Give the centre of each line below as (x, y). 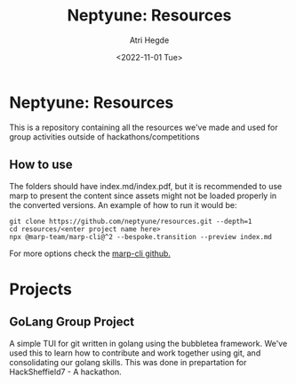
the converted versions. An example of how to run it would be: (123, 204)
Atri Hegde (149, 40)
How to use (41, 165)
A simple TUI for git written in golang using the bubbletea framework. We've (148, 343)
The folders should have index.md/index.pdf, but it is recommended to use (146, 186)
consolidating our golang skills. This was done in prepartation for (128, 362)
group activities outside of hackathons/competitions (104, 136)
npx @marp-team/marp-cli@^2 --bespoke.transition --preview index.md (141, 236)
